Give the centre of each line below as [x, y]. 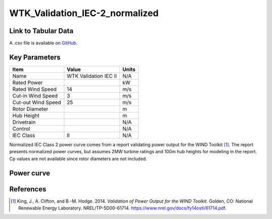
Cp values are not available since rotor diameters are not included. [78, 159]
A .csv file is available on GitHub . [43, 43]
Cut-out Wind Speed [37, 102]
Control [21, 129]
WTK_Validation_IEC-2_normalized [84, 13]
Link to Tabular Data [41, 31]
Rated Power [27, 82]
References [28, 189]
